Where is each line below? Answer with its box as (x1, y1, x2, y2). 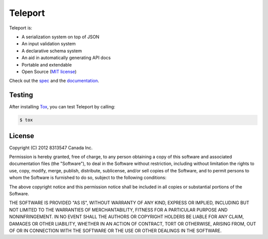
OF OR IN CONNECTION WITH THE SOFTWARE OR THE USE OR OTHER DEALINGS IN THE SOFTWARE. (9, 228, 222, 234)
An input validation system (21, 41, 76, 47)
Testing (9, 91, 33, 99)
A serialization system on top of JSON (21, 34, 99, 40)
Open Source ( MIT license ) (21, 69, 77, 75)
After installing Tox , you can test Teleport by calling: (9, 104, 116, 110)
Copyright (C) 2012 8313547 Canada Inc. (9, 145, 93, 151)
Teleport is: (9, 25, 32, 31)
